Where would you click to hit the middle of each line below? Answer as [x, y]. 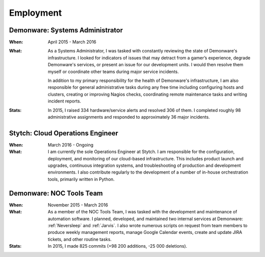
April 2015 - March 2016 [72, 42]
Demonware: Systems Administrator [66, 30]
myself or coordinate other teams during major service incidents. [113, 72]
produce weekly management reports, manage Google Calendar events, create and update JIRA [145, 232]
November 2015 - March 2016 [78, 205]
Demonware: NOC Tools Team [56, 193]
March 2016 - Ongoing [71, 145]
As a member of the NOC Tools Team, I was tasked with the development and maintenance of [143, 212]
